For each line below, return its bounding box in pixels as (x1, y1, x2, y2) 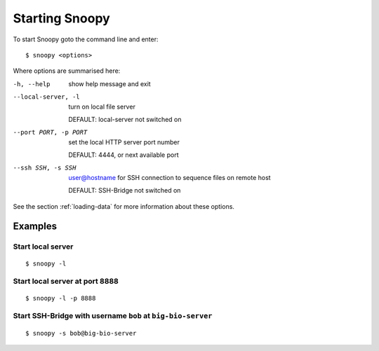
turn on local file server (68, 102, 136, 111)
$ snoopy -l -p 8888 (25, 294, 96, 302)
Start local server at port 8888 (13, 277, 119, 287)
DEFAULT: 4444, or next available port (68, 151, 179, 159)
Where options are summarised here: (13, 67, 121, 75)
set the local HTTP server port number (68, 137, 180, 146)
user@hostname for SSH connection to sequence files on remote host (68, 173, 271, 181)
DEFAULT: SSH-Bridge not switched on (68, 186, 181, 195)
